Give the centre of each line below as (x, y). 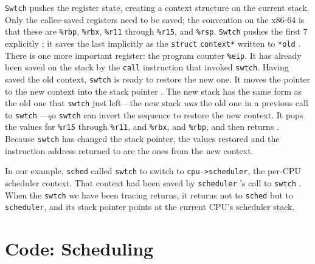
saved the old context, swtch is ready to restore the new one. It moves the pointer (158, 79)
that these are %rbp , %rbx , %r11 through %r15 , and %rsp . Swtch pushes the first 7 (156, 31)
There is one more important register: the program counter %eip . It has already (153, 55)
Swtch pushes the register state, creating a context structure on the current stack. (157, 7)
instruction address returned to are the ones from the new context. (129, 150)
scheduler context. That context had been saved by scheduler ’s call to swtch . (153, 183)
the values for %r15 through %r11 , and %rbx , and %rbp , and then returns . (142, 127)
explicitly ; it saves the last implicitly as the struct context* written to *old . (153, 43)
